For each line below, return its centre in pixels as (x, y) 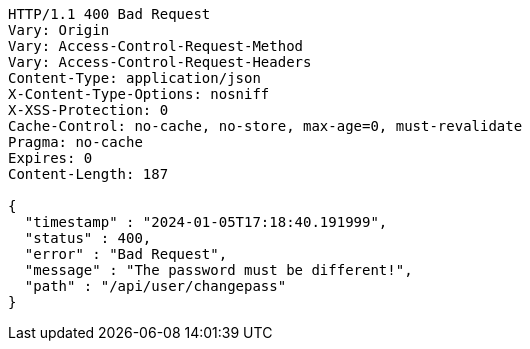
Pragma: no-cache (75, 142)
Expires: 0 (50, 158)
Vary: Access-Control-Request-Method (156, 46)
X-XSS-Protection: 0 (88, 110)
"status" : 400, (88, 238)
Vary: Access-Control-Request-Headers (160, 62)
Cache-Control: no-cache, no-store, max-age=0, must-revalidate (265, 126)
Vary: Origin (59, 30)
